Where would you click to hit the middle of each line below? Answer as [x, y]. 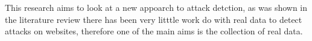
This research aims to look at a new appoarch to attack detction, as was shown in [156, 7]
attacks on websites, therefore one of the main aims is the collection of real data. [154, 31]
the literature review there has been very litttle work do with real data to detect [154, 19]
